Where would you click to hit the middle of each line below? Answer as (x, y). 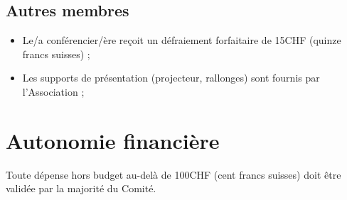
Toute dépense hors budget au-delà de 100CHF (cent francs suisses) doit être (173, 174)
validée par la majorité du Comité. (81, 188)
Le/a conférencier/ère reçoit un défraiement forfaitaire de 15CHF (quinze (182, 40)
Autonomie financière (113, 140)
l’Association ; (53, 91)
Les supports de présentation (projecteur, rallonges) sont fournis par (171, 78)
